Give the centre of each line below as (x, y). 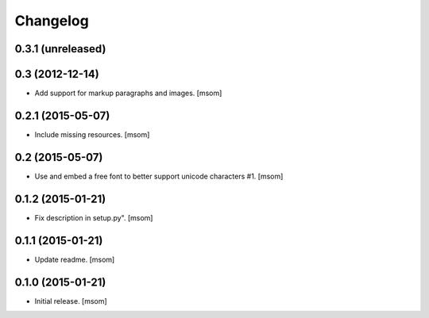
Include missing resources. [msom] (92, 134)
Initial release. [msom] (71, 301)
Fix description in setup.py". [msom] (94, 217)
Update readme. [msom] (75, 259)
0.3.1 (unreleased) (60, 49)
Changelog (52, 21)
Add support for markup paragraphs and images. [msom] (128, 93)
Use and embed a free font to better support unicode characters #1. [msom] (159, 176)
